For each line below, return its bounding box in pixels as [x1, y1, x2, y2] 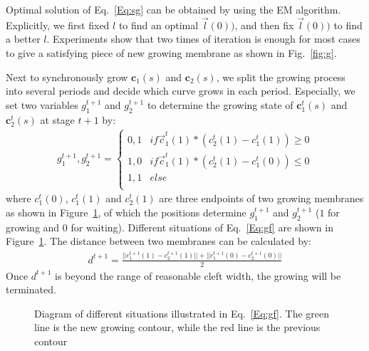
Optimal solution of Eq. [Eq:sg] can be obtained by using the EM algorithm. [6, 2, 341, 16]
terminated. [6, 282, 56, 297]
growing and [6, 219, 60, 234]
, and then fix [234, 17, 294, 32]
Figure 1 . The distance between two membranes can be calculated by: [6, 234, 311, 248]
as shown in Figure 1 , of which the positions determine [6, 204, 246, 219]
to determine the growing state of [147, 97, 293, 112]
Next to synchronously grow [6, 69, 128, 84]
